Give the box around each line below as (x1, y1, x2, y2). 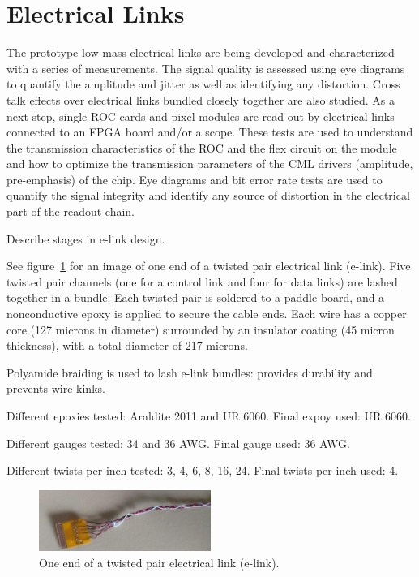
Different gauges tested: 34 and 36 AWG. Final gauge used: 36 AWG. (6, 434, 350, 451)
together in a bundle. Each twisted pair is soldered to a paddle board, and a (6, 289, 385, 306)
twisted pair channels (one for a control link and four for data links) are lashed (6, 273, 398, 290)
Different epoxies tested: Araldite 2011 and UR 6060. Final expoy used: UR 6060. (6, 407, 411, 424)
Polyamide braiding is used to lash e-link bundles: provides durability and (6, 364, 373, 381)
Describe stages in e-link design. (6, 230, 165, 247)
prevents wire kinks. (6, 380, 105, 397)
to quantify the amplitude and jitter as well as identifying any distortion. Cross (6, 75, 400, 93)
